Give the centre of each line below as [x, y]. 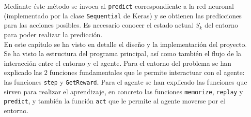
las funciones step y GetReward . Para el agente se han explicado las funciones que [125, 81]
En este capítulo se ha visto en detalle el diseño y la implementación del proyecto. [125, 44]
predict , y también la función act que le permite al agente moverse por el [115, 101]
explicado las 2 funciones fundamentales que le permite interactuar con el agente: [124, 72]
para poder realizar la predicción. [53, 34]
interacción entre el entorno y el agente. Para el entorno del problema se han [118, 63]
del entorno [221, 25]
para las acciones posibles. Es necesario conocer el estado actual [99, 25]
